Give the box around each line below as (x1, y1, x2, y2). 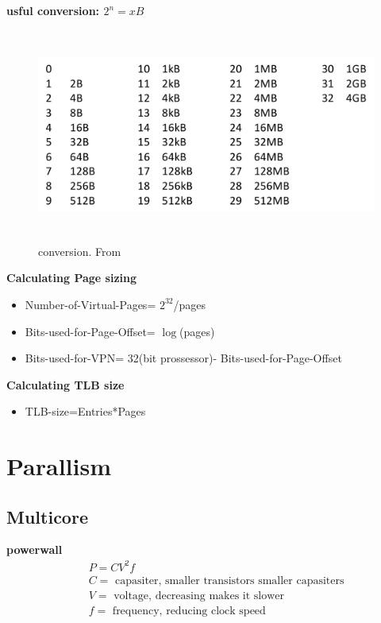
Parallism (6, 450, 112, 482)
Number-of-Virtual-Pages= (25, 296, 156, 312)
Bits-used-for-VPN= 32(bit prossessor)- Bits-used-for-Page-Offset (25, 350, 342, 366)
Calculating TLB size (6, 376, 125, 393)
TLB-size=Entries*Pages (25, 403, 146, 420)
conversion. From (38, 242, 121, 259)
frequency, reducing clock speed (112, 605, 266, 617)
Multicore (6, 504, 88, 528)
